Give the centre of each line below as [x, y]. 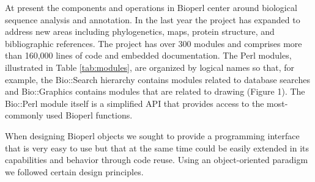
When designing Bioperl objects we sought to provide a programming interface [152, 135]
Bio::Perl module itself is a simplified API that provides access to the [135, 103]
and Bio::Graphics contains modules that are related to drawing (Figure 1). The [155, 91]
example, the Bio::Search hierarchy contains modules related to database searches [157, 79]
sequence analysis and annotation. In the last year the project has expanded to [153, 19]
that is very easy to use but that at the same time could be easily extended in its [157, 147]
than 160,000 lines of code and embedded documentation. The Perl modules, [148, 55]
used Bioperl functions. [89, 115]
